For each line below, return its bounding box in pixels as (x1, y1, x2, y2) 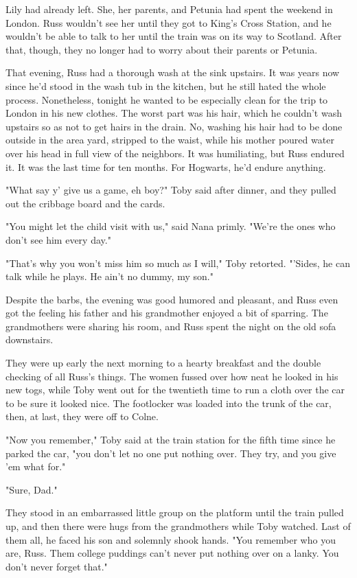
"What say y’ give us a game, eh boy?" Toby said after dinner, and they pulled (5, 183, 336, 197)
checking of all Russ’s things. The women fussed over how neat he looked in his (5, 369, 338, 383)
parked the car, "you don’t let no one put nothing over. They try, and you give (5, 446, 336, 460)
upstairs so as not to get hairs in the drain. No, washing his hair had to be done (5, 119, 343, 133)
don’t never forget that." (5, 559, 108, 573)
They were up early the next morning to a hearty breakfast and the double (5, 356, 321, 370)
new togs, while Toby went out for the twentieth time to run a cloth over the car (5, 382, 345, 397)
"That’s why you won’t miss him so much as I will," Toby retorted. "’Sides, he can (5, 255, 350, 270)
